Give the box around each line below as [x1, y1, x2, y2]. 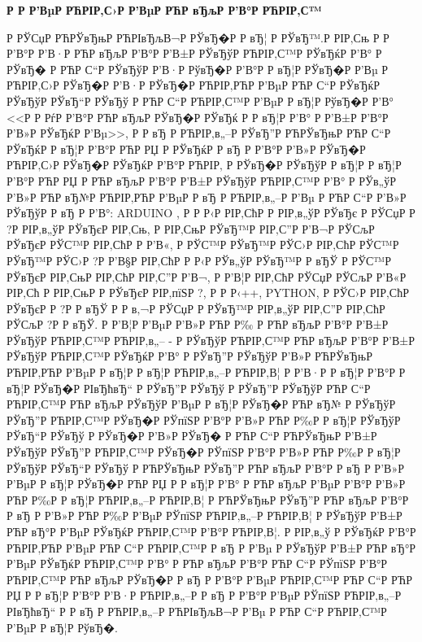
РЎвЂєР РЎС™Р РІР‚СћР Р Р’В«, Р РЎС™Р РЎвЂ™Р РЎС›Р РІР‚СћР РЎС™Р [7, 236, 399, 253]
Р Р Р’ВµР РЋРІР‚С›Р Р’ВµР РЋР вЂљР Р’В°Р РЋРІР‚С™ [7, 2, 322, 18]
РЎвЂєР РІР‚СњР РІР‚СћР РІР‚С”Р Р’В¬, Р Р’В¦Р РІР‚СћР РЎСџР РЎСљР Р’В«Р [7, 268, 407, 285]
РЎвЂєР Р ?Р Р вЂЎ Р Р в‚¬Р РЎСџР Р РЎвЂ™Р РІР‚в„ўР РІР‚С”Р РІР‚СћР [7, 299, 385, 317]
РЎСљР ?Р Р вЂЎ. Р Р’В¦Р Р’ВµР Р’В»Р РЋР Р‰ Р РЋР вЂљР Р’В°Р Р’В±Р [7, 316, 389, 333]
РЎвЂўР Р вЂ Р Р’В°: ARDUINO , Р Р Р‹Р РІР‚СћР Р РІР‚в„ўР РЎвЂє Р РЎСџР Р [7, 204, 415, 221]
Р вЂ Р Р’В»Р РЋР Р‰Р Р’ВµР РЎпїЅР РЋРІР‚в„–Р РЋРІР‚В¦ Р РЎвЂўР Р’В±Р [7, 507, 402, 524]
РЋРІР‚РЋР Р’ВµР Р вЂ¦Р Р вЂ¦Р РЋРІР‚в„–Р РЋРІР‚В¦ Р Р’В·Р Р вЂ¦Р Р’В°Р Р [7, 364, 406, 381]
